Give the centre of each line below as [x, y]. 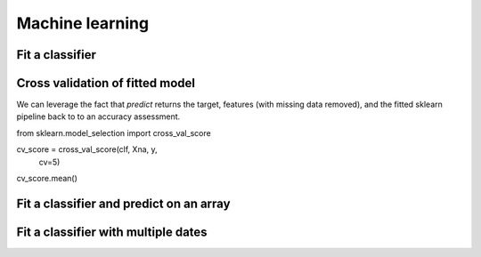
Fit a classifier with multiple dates [112, 232]
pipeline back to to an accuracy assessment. [98, 116]
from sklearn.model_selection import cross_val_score [114, 133]
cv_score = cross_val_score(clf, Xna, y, [87, 149]
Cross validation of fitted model [106, 83]
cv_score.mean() [47, 179]
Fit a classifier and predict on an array [123, 203]
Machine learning [83, 23]
